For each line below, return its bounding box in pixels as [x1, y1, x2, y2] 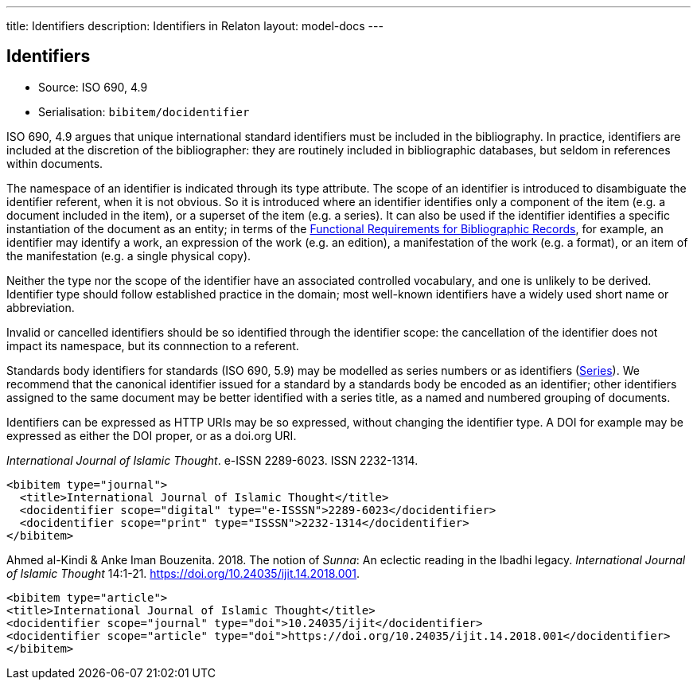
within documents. [6, 156, 103, 170]
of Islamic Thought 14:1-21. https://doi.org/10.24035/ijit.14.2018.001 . [6, 566, 360, 580]
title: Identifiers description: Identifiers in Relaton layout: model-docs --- [6, 19, 384, 33]
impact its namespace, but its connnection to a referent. [6, 338, 299, 353]
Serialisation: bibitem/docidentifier [38, 104, 250, 119]
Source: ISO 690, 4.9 [38, 80, 148, 94]
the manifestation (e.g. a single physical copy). [6, 248, 251, 263]
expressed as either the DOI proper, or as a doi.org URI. [6, 428, 297, 442]
